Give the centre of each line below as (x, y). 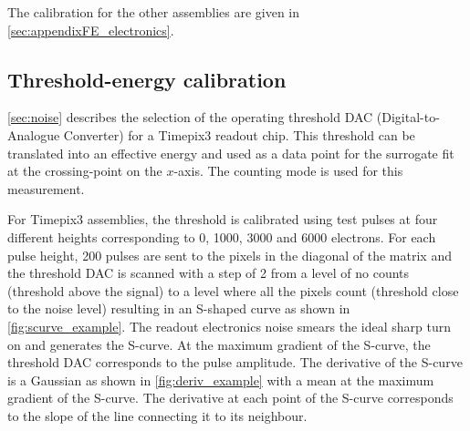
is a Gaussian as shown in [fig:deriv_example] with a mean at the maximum (221, 380)
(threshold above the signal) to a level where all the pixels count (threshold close (233, 290)
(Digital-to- (408, 117)
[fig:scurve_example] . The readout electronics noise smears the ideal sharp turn (230, 326)
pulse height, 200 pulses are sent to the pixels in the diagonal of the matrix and (230, 255)
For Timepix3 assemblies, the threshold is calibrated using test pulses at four (223, 219)
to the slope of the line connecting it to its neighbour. (157, 415)
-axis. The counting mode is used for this (288, 171)
